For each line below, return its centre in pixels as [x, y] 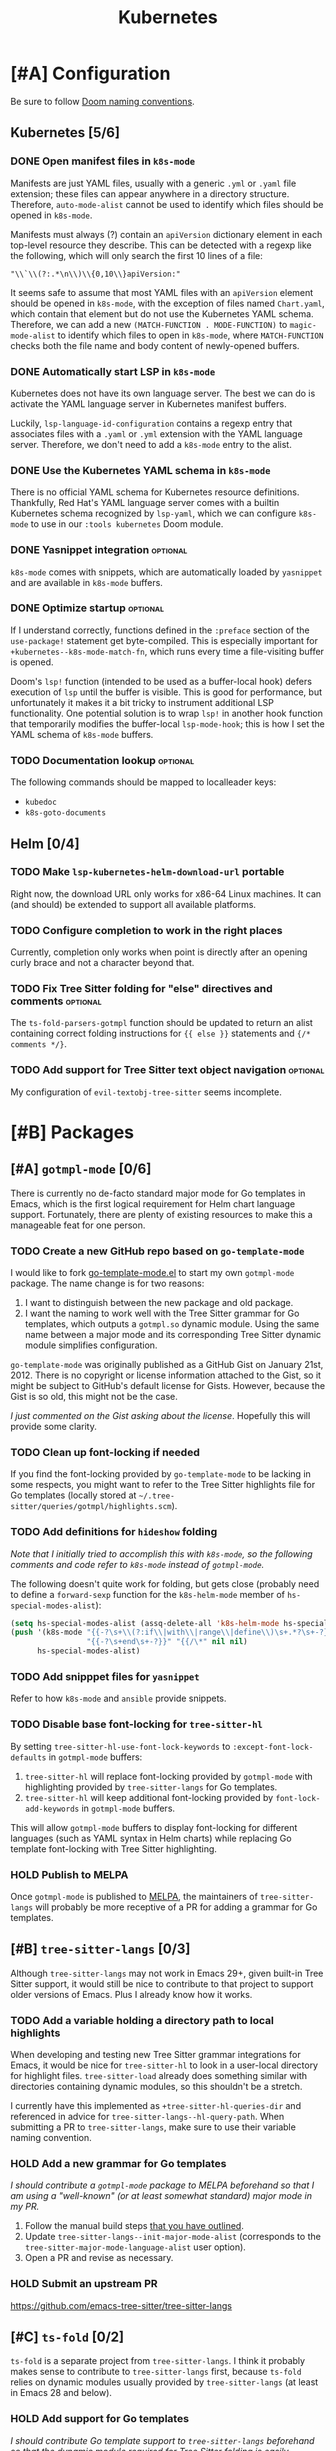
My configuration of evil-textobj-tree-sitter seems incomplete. [146, 1092]
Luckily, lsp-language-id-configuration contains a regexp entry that [151, 423]
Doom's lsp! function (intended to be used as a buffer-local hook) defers [161, 681]
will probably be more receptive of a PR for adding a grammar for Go [176, 1907]
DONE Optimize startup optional [87, 608]
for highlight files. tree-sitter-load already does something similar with [159, 2076]
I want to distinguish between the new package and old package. [159, 1302]
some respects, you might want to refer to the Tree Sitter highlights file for [163, 1485]
